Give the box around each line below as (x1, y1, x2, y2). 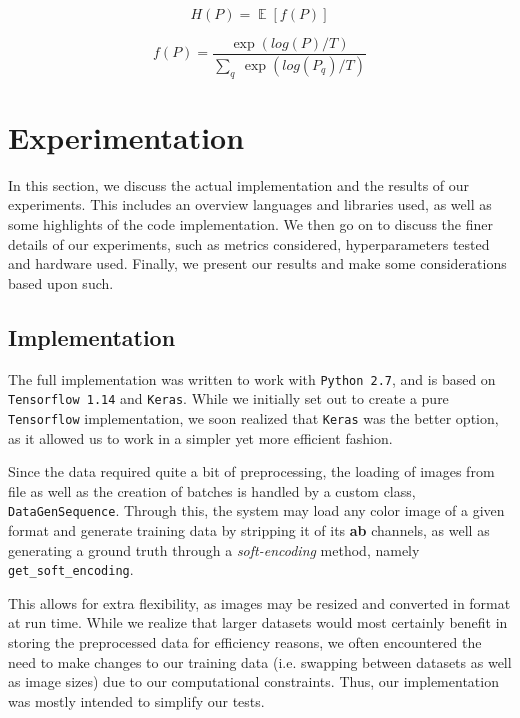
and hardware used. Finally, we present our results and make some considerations (8, 253, 507, 274)
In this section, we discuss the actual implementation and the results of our (8, 174, 470, 195)
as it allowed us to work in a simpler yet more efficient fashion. (8, 427, 393, 448)
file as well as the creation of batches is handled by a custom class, (8, 480, 416, 501)
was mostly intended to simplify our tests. (8, 690, 265, 711)
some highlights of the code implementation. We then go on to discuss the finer (8, 214, 493, 235)
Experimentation (8, 116, 245, 157)
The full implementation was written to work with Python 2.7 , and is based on (8, 368, 496, 389)
